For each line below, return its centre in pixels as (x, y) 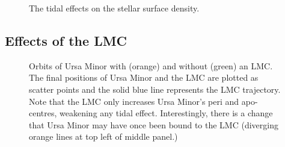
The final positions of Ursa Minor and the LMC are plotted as (144, 77)
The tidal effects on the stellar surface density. (114, 8)
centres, (43, 113)
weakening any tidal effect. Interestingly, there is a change (166, 113)
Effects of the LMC (66, 40)
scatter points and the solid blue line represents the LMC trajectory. (155, 89)
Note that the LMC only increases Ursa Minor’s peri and (134, 101)
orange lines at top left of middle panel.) (103, 136)
